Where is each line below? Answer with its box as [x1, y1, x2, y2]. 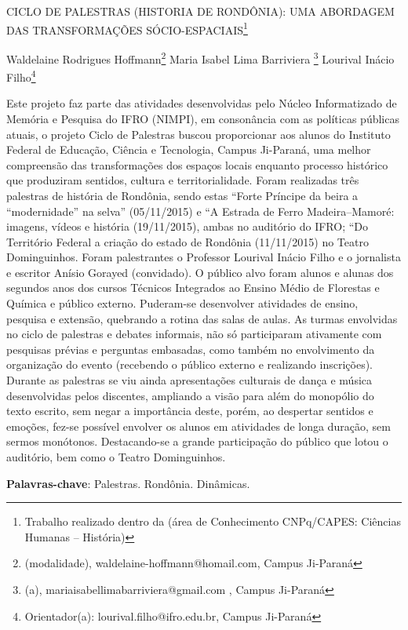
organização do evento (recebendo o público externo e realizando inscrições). [6, 356, 373, 373]
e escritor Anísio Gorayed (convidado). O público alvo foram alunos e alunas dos [6, 264, 394, 280]
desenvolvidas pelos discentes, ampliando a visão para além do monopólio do [6, 387, 374, 403]
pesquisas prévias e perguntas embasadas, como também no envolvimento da [6, 340, 375, 357]
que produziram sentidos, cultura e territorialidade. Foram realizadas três [6, 172, 359, 188]
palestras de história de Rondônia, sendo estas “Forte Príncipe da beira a [6, 187, 359, 203]
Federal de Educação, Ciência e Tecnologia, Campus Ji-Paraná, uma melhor [6, 141, 371, 158]
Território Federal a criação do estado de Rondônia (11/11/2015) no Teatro [6, 233, 369, 249]
